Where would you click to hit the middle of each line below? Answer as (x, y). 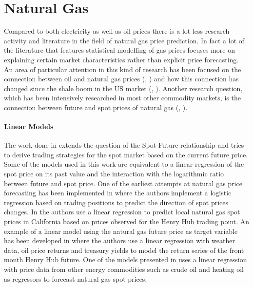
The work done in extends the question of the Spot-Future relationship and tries (124, 145)
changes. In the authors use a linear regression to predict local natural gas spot (122, 212)
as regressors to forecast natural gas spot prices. (76, 278)
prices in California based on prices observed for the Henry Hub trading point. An (127, 221)
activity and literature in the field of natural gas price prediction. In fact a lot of (124, 40)
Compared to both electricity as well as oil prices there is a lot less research (117, 31)
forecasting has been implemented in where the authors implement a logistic (118, 193)
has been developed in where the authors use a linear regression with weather (119, 240)
